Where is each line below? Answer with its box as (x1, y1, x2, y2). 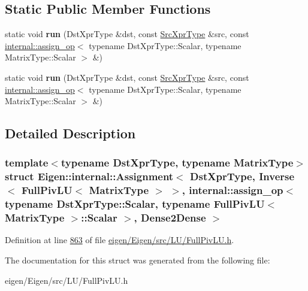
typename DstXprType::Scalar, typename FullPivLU (5, 196, 265, 211)
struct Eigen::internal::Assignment (5, 169, 174, 184)
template (5, 155, 49, 170)
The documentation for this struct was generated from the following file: (5, 254, 270, 266)
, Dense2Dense (134, 210, 206, 225)
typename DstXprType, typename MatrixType (61, 155, 294, 170)
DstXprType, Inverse (190, 169, 295, 184)
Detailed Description (5, 124, 136, 143)
